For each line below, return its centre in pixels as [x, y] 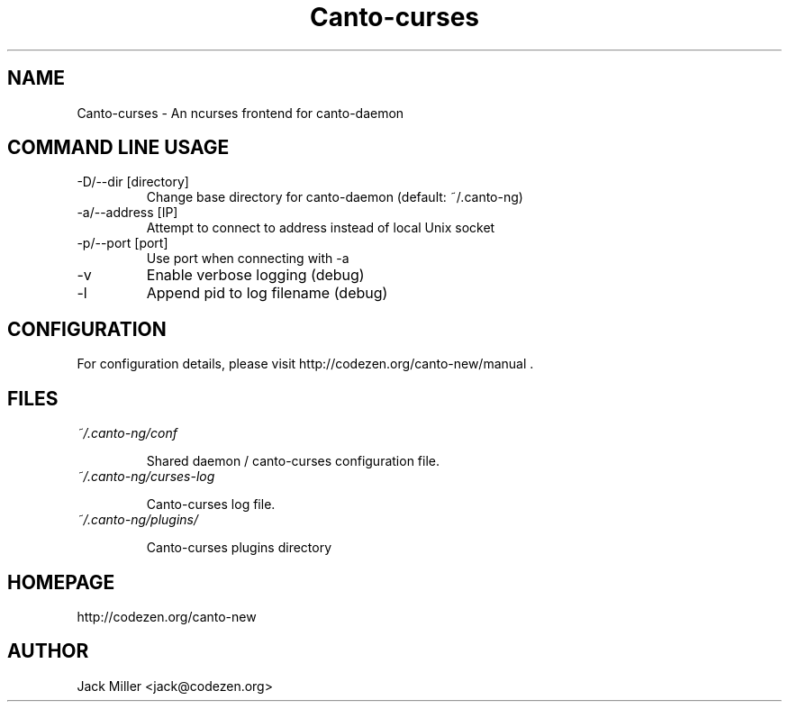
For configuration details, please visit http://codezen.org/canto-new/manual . [305, 364]
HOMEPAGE [61, 582]
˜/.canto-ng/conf [127, 433]
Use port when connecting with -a [248, 259]
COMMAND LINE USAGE [118, 148]
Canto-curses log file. [211, 504]
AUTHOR [48, 651]
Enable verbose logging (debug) [255, 275]
